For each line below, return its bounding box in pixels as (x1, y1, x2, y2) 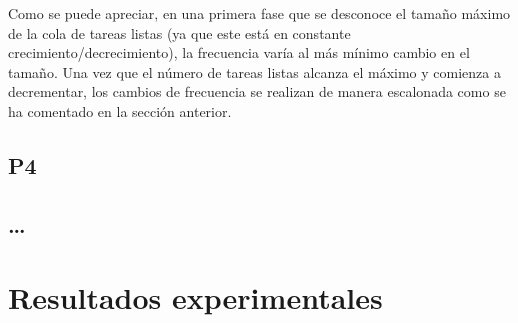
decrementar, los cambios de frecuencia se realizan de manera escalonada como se (8, 81, 506, 102)
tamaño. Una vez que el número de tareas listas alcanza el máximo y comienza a (8, 61, 501, 82)
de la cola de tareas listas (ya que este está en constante (8, 22, 351, 43)
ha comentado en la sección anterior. (8, 100, 232, 121)
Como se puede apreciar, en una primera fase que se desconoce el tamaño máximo (8, 3, 511, 23)
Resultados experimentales (8, 277, 383, 318)
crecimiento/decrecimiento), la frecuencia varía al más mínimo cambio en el (8, 42, 470, 63)
